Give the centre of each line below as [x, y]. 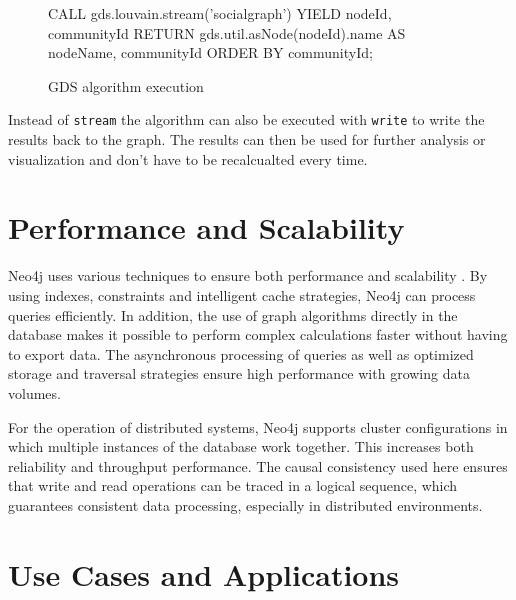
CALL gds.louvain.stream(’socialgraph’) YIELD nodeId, [220, 13]
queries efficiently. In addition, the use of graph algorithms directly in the [233, 314]
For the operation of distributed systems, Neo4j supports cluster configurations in [258, 426]
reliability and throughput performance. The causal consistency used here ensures [258, 465]
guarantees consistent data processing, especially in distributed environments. [245, 504]
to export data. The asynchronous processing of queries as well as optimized [241, 353]
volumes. [34, 392]
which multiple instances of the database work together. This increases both [241, 446]
